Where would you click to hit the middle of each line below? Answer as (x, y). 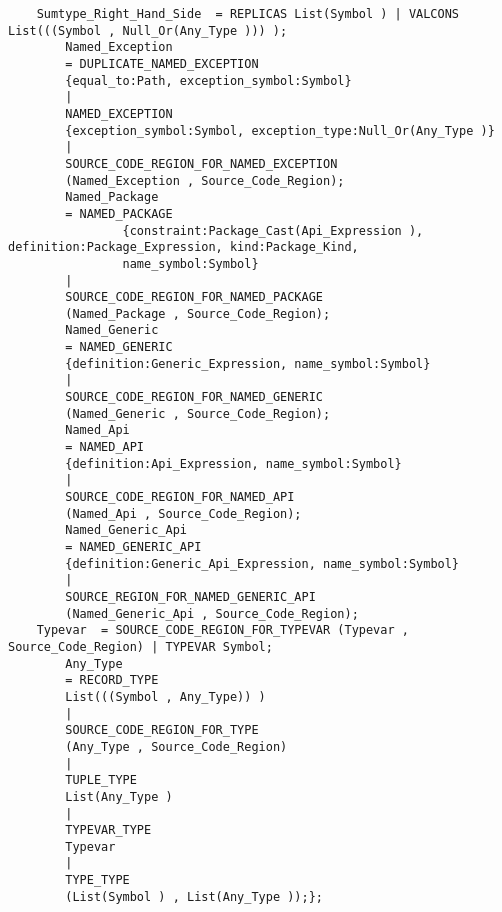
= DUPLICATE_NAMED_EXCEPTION (162, 63)
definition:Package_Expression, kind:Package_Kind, (183, 247)
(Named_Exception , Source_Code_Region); (205, 180)
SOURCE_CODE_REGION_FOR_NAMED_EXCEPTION (201, 163)
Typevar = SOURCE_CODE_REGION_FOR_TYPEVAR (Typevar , (222, 630)
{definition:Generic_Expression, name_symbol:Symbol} (248, 363)
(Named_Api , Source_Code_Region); (183, 513)
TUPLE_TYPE (101, 780)
